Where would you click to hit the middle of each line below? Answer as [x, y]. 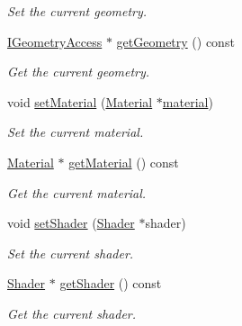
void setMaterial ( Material [80, 101]
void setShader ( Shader [71, 223]
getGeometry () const [175, 41]
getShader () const [111, 283]
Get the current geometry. [79, 72]
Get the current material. [77, 192]
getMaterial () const [124, 162]
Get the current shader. [72, 313]
